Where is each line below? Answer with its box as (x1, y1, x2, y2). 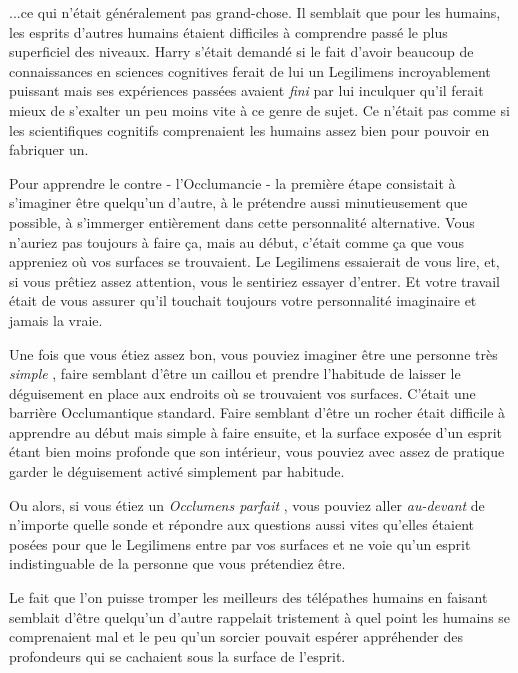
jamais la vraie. (9, 309, 103, 330)
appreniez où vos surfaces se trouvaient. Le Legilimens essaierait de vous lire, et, (9, 251, 500, 272)
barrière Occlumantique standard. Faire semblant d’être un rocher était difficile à (9, 402, 506, 423)
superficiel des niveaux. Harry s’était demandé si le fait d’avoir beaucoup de (9, 41, 474, 62)
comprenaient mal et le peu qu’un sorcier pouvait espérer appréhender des (9, 626, 463, 647)
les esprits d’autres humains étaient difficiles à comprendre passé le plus (9, 21, 448, 42)
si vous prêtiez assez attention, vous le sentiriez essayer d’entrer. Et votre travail (9, 270, 501, 291)
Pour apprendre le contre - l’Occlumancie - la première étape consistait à (9, 172, 456, 193)
